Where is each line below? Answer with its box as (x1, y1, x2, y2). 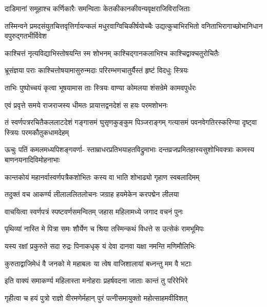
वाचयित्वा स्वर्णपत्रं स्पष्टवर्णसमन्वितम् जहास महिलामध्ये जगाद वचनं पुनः (5, 206, 183, 216)
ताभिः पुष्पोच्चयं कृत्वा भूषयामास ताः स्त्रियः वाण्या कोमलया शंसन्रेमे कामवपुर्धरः (5, 82, 196, 93)
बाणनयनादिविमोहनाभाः (5, 154, 60, 165)
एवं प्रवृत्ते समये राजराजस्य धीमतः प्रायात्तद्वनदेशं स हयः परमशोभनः (5, 99, 168, 110)
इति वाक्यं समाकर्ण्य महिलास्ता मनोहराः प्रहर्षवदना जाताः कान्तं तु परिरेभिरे (5, 275, 188, 286)
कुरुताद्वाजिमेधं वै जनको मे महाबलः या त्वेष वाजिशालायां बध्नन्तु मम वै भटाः (5, 258, 192, 268)
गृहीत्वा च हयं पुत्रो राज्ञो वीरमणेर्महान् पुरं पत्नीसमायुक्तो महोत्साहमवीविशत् (5, 292, 187, 303)
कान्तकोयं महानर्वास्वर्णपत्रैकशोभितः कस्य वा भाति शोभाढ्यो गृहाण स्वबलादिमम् (5, 171, 200, 182)
